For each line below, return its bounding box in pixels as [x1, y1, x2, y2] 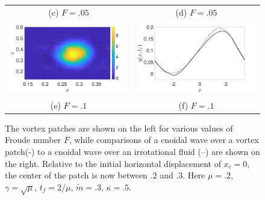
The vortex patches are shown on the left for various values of [5, 121, 233, 134]
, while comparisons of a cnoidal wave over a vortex [69, 133, 259, 146]
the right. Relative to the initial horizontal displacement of [5, 157, 221, 169]
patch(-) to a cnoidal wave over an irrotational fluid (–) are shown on [5, 145, 260, 157]
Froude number [5, 133, 61, 146]
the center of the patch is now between [5, 169, 148, 181]
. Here [182, 169, 205, 181]
